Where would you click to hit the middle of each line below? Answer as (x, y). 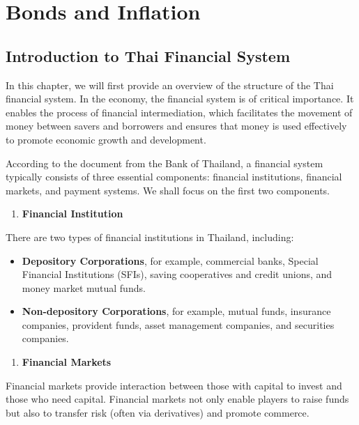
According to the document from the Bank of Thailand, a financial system (165, 163)
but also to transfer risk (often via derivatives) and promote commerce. (158, 412)
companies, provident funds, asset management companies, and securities (178, 324)
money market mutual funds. (84, 287)
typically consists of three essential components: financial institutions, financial (174, 177)
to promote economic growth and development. (106, 139)
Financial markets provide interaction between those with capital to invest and (174, 385)
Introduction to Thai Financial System (148, 55)
